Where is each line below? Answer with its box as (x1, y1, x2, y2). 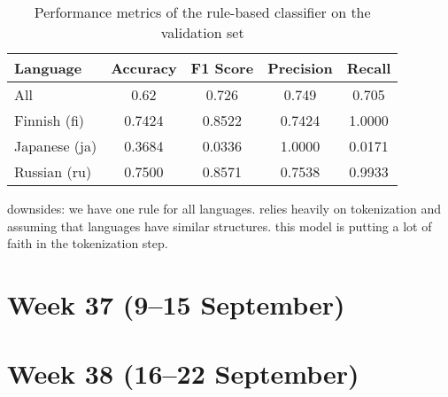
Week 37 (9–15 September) (7, 285, 345, 322)
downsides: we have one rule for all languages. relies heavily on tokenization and (7, 199, 442, 217)
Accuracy (111, 58, 177, 78)
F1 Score (190, 58, 254, 78)
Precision (267, 58, 333, 78)
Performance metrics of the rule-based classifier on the (34, 2, 371, 22)
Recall (346, 58, 391, 78)
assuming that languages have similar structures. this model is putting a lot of (7, 216, 432, 235)
